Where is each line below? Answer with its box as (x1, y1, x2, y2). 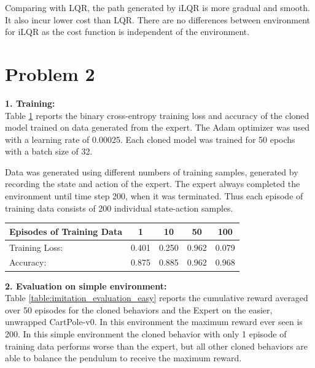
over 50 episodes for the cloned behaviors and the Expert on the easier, (5, 303, 273, 316)
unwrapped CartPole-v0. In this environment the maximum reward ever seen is (5, 315, 303, 328)
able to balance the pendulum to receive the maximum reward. (5, 351, 242, 364)
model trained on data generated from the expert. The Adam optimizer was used (5, 121, 310, 134)
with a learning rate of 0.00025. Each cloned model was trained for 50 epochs (5, 132, 295, 145)
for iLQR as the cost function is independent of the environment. (5, 25, 250, 38)
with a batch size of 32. (5, 145, 93, 158)
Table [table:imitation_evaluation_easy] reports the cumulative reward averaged (5, 291, 308, 304)
